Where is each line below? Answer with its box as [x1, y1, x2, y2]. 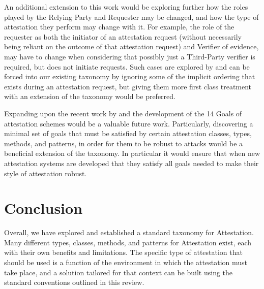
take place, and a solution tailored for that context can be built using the [4, 267, 233, 277]
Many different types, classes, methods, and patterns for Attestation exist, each [4, 237, 252, 247]
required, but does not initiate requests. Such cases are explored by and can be [4, 61, 250, 72]
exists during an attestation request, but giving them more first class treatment [4, 81, 252, 91]
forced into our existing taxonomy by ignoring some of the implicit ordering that [4, 71, 255, 82]
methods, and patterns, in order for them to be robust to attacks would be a [4, 138, 243, 148]
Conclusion [4, 198, 83, 218]
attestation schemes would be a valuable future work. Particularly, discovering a [4, 118, 253, 129]
